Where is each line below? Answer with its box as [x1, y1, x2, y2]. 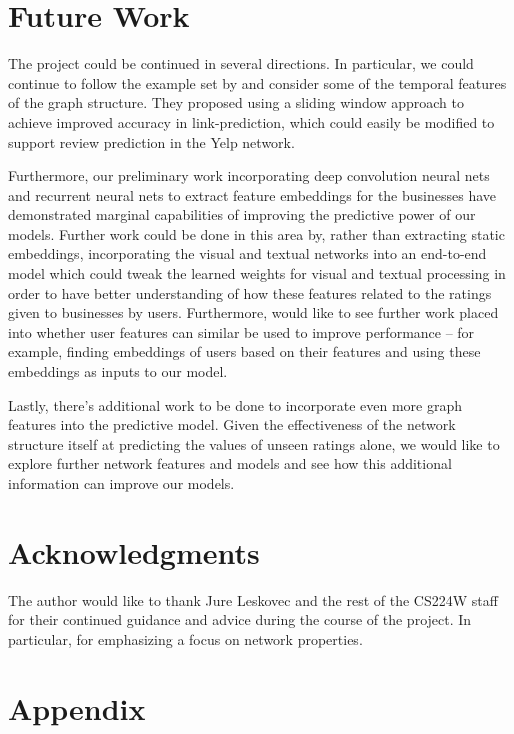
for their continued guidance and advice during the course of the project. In [8, 609, 472, 630]
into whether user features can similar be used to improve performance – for [8, 321, 475, 342]
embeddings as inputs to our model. [8, 361, 228, 382]
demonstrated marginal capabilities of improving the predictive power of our [8, 204, 476, 225]
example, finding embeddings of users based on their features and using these [8, 341, 481, 362]
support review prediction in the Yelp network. [8, 131, 295, 152]
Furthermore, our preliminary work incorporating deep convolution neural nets [8, 165, 490, 186]
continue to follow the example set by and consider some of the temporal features [8, 72, 507, 93]
